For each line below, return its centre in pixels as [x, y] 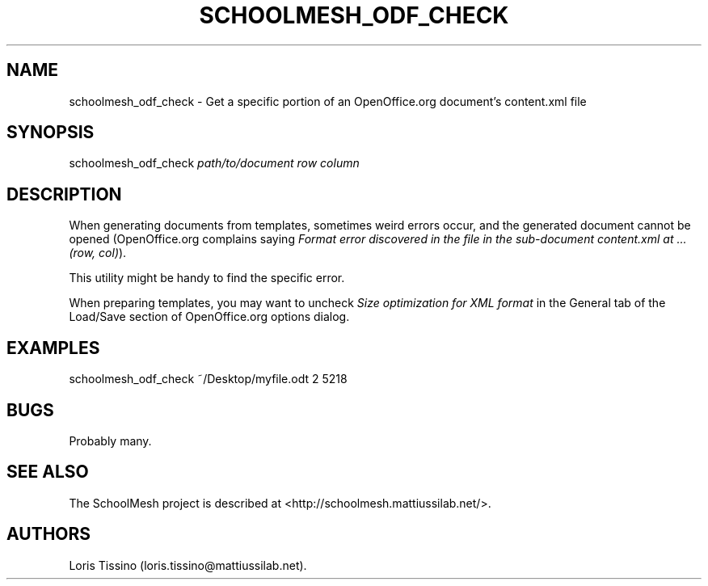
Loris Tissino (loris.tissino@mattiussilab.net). [188, 565]
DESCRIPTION [64, 194]
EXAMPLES [53, 348]
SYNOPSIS [51, 133]
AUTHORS [49, 534]
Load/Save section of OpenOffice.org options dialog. [209, 317]
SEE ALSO [48, 472]
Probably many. [110, 441]
